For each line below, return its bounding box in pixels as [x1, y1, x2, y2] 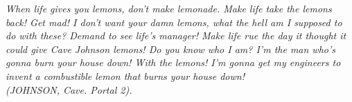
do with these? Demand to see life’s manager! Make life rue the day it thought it [6, 28, 346, 43]
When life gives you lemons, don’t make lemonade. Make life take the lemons [6, 1, 332, 15]
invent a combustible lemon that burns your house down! [6, 68, 245, 83]
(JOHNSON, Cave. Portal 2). [6, 82, 132, 96]
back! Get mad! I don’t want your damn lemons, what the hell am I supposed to [6, 14, 342, 29]
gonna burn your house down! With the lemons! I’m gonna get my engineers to [6, 55, 341, 70]
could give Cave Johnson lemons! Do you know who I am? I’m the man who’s [6, 41, 335, 56]
